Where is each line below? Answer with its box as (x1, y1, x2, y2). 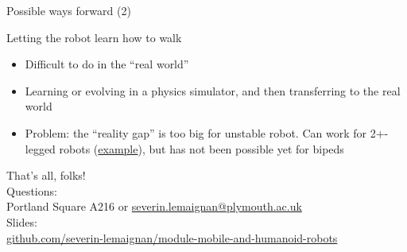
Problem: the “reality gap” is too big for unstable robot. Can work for (25, 124, 366, 141)
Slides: (6, 213, 37, 230)
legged (25, 140, 56, 157)
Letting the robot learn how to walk (6, 29, 182, 45)
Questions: (6, 182, 57, 199)
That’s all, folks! (6, 167, 86, 184)
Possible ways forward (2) (6, 2, 131, 18)
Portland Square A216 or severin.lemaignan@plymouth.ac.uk (6, 198, 302, 215)
